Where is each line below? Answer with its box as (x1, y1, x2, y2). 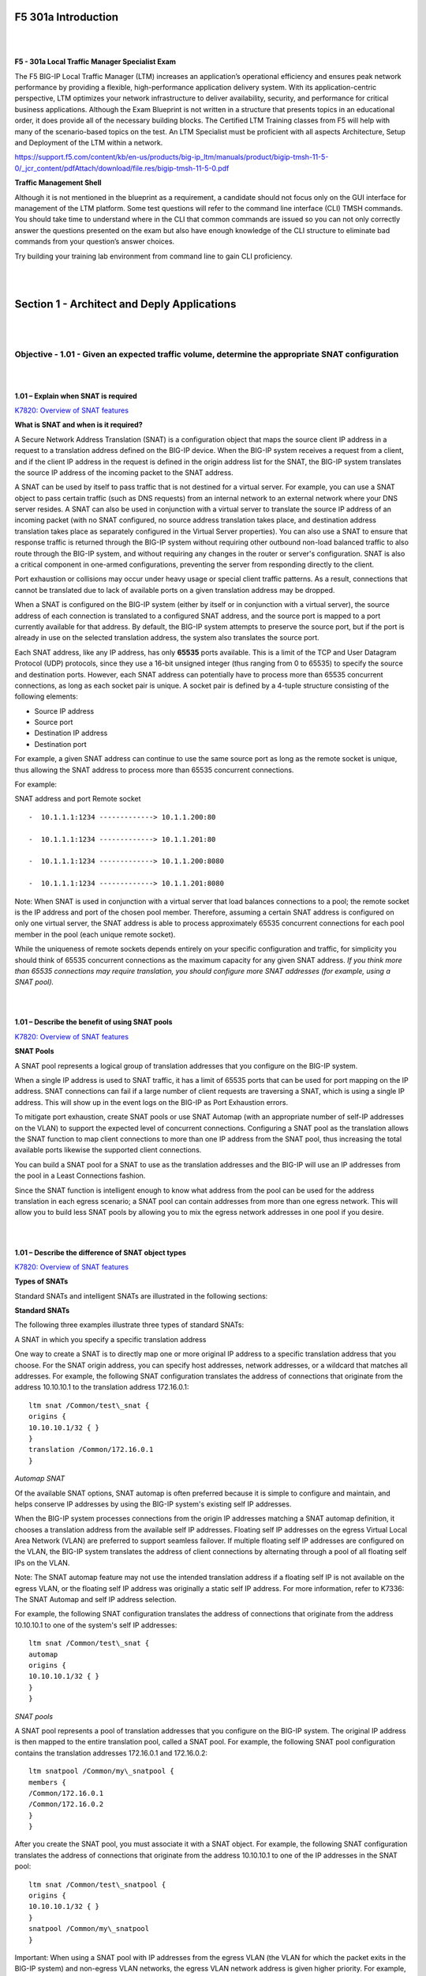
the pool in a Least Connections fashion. (14, 1171, 146, 1181)
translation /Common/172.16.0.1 (28, 1445, 154, 1454)
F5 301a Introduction (14, 10, 118, 24)
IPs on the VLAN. (14, 1558, 70, 1567)
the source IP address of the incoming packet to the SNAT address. (14, 467, 234, 477)
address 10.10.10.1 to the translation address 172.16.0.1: (14, 1382, 189, 1392)
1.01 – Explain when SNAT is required (14, 391, 137, 401)
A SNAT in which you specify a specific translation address (14, 1334, 207, 1344)
